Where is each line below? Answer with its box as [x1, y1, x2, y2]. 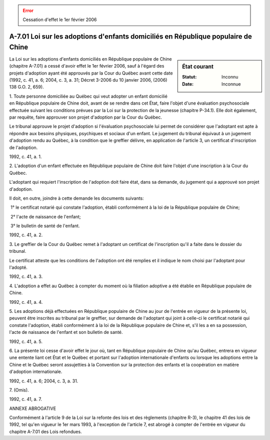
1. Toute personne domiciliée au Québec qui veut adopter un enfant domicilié [9, 93, 167, 99]
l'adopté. [9, 264, 27, 270]
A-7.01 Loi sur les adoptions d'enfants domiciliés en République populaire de [9, 33, 252, 41]
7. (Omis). [9, 387, 29, 393]
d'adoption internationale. [9, 368, 62, 375]
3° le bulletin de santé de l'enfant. [10, 223, 80, 229]
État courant [182, 63, 213, 70]
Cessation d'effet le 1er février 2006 [22, 17, 97, 23]
